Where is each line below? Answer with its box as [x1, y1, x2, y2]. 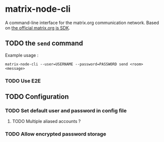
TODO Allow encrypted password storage [5, 131, 106, 138]
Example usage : [5, 52, 39, 58]
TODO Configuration [5, 92, 69, 101]
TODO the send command [5, 39, 83, 48]
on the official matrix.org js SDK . [5, 25, 70, 30]
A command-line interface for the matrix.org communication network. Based [5, 20, 159, 26]
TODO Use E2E [5, 77, 41, 84]
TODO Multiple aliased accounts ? [12, 118, 81, 124]
